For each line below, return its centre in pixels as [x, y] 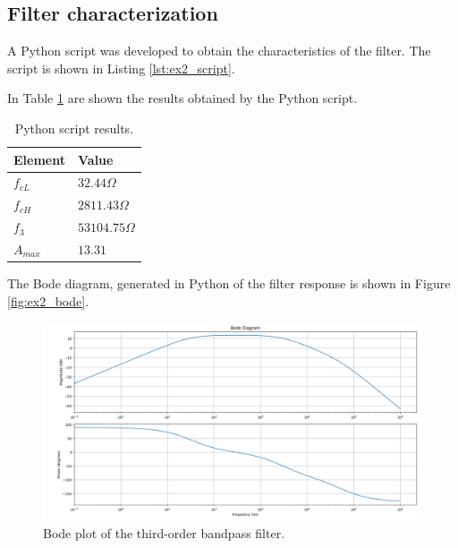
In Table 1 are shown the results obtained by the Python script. [182, 98]
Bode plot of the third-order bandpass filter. [164, 532]
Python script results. [74, 128]
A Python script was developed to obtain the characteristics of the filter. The [219, 51]
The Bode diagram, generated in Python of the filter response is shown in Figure [229, 283]
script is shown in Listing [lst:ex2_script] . [121, 68]
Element [39, 159]
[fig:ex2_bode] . [48, 300]
